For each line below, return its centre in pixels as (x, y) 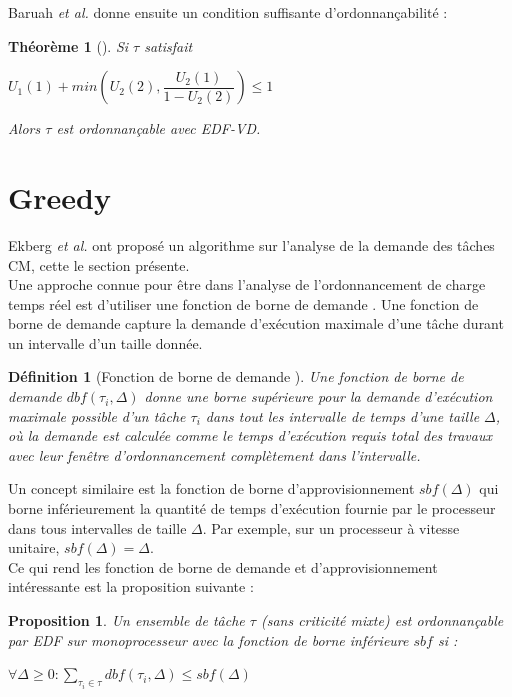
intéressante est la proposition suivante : (131, 586)
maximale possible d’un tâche (97, 415)
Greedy (59, 196)
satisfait (168, 45)
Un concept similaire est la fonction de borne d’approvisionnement (211, 488)
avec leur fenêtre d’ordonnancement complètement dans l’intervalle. (214, 454)
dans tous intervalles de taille (97, 527)
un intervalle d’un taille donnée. (105, 342)
